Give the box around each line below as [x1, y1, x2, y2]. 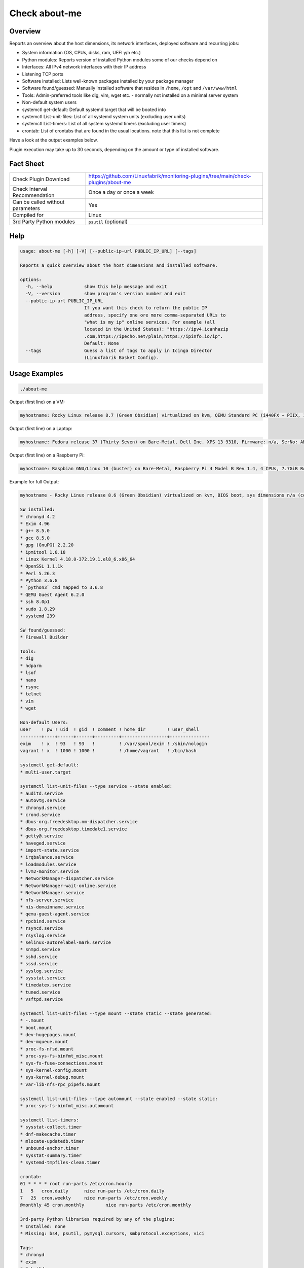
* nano [20, 677, 36, 683]
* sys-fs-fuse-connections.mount [20, 1060, 103, 1066]
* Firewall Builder [20, 635, 68, 640]
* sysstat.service [20, 975, 66, 981]
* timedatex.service [20, 982, 71, 988]
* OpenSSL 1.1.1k [20, 563, 63, 569]
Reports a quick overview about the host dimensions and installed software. [20, 262, 218, 268]
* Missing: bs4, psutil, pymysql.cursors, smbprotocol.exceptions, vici [20, 1230, 205, 1236]
